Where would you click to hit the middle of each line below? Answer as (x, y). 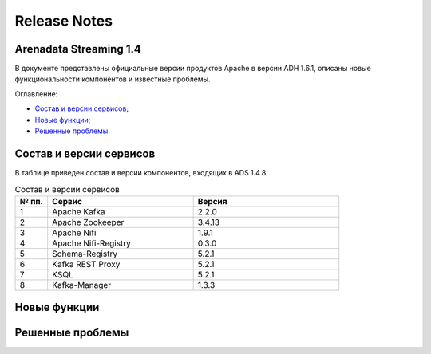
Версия (212, 201)
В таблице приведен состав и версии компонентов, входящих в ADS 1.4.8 (140, 172)
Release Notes (64, 21)
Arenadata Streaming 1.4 (78, 49)
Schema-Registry (85, 254)
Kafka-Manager (82, 285)
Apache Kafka (79, 211)
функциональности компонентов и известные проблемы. (113, 79)
